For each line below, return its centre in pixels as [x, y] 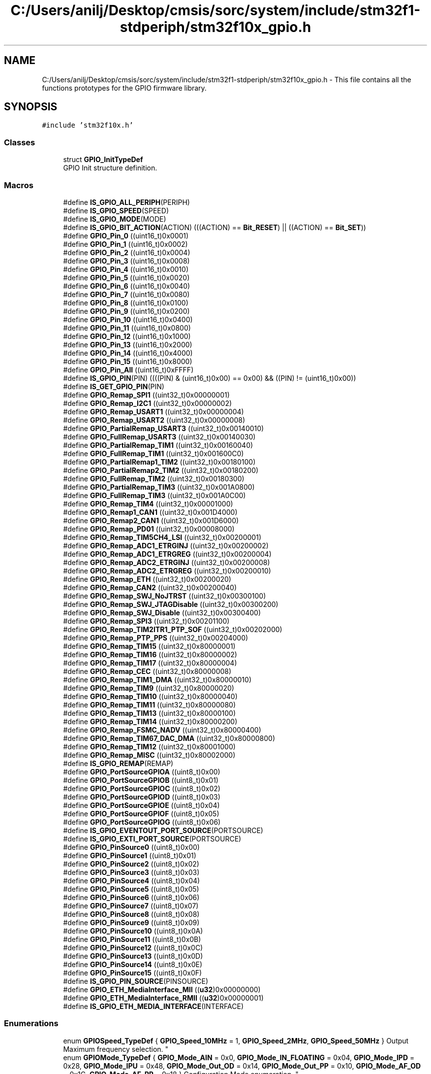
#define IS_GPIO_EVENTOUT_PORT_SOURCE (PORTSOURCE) [163, 830]
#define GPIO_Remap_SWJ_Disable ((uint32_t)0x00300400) [162, 612]
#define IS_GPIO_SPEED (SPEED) [116, 210]
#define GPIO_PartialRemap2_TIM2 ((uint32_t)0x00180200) [161, 470]
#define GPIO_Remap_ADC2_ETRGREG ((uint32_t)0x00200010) [167, 571]
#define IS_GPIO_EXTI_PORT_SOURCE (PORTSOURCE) [152, 839]
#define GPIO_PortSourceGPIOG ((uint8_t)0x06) [142, 822]
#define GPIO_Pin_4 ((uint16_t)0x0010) [126, 269]
